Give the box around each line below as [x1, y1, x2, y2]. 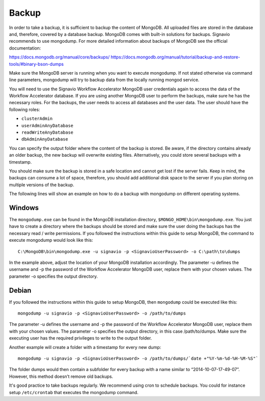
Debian [9, 286, 31, 294]
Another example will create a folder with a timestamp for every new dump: [9, 344, 161, 350]
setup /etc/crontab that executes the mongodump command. [9, 389, 138, 395]
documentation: [9, 45, 41, 51]
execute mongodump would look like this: [9, 237, 93, 243]
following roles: [9, 106, 40, 113]
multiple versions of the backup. [9, 182, 75, 188]
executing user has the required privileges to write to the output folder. [9, 335, 152, 341]
